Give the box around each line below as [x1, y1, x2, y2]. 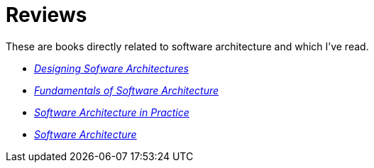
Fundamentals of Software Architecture [34, 84, 219, 96]
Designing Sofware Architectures [34, 62, 189, 74]
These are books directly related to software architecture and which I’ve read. [6, 40, 369, 52]
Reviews [6, 3, 87, 27]
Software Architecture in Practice [34, 106, 189, 118]
